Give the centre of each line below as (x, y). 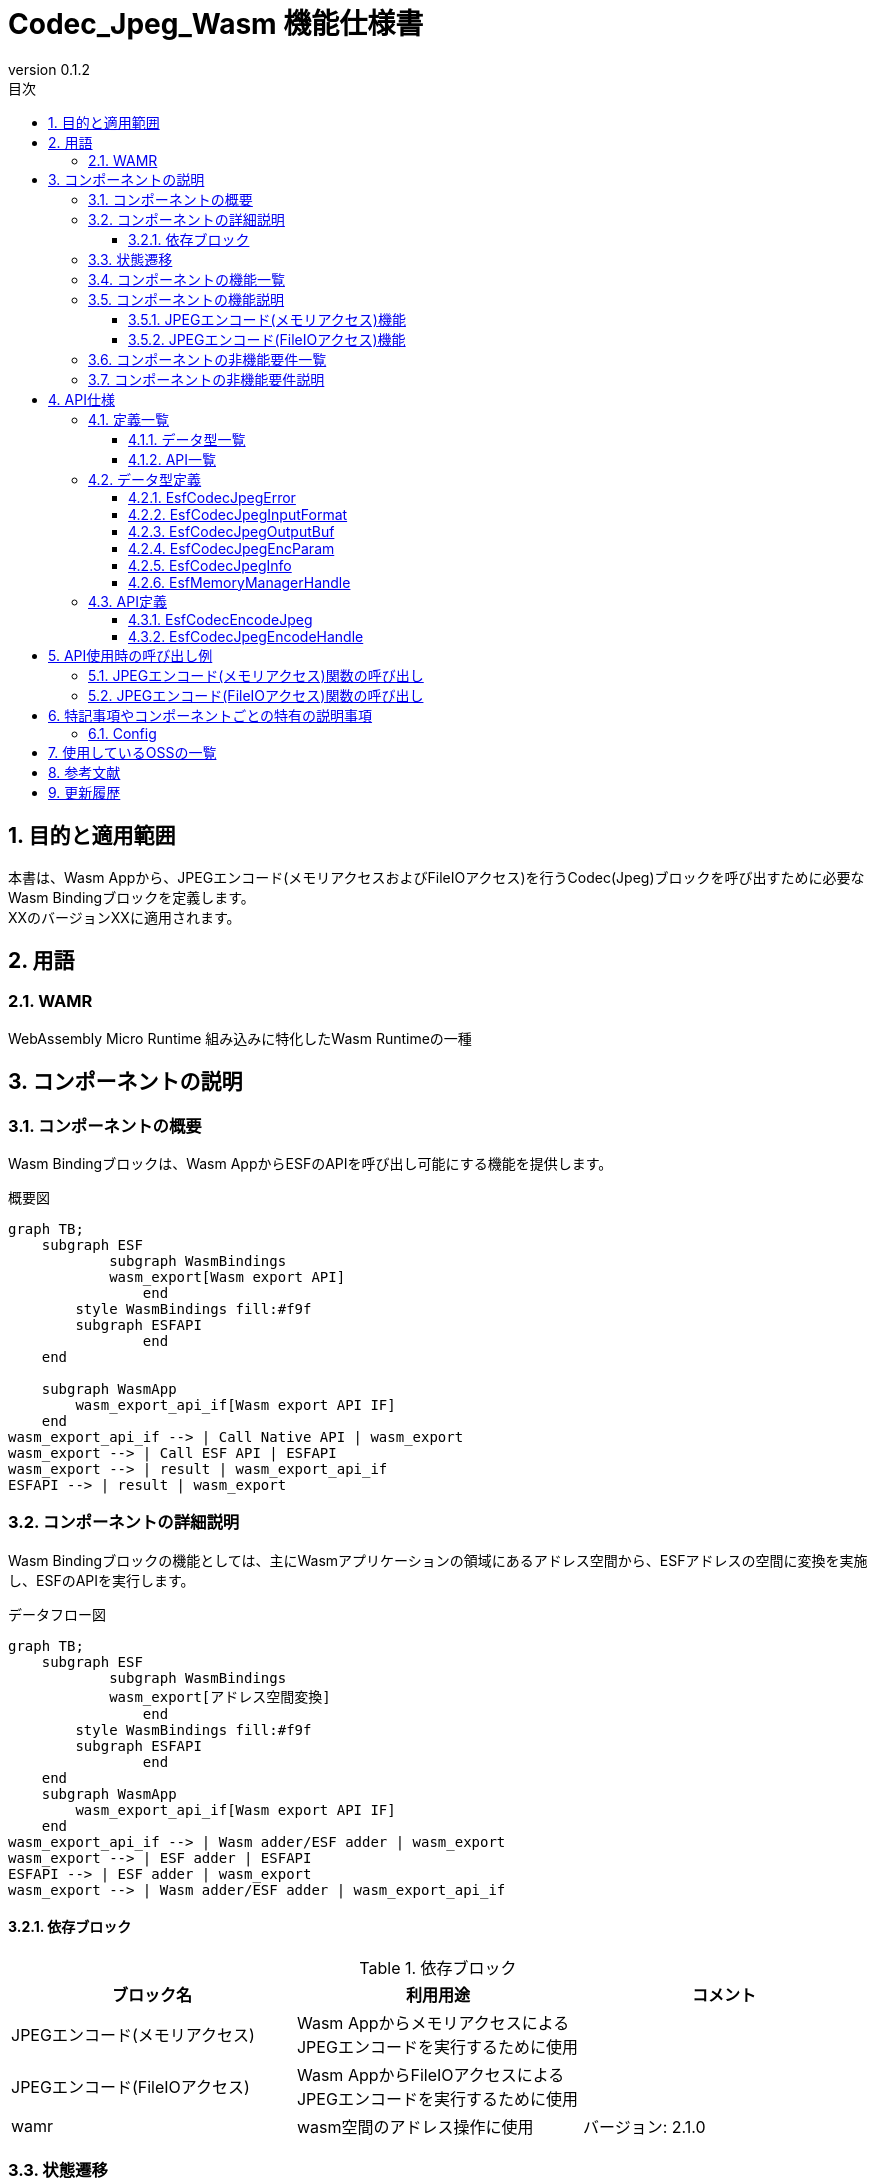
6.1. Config (122, 733)
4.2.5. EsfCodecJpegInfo (210, 565)
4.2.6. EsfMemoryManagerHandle (239, 582)
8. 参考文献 (84, 772)
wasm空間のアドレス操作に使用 (415, 2127)
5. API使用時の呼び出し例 (130, 655)
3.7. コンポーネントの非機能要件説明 (206, 379)
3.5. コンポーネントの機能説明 (186, 299)
